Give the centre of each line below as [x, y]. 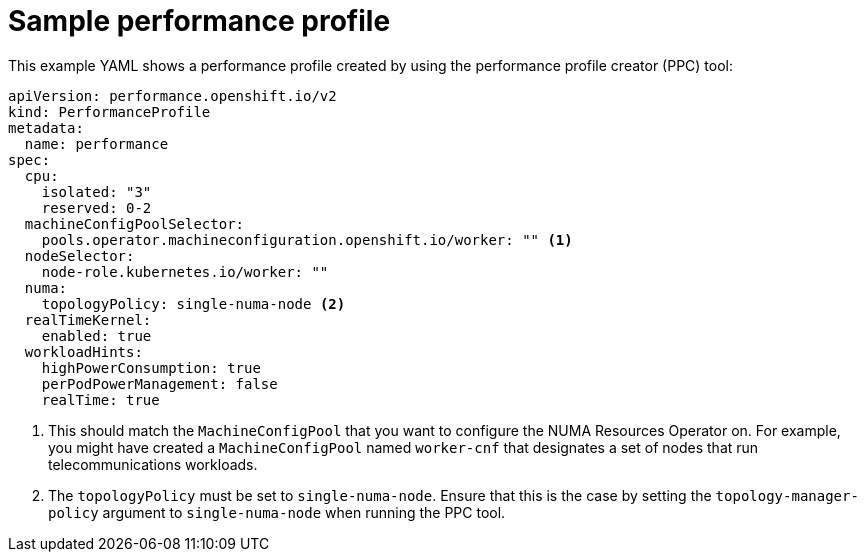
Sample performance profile [199, 21]
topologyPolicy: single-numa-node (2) [193, 303]
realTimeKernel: [88, 319]
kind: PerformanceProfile [109, 111]
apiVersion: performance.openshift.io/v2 [172, 95]
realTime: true [100, 399]
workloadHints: [83, 351]
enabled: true [96, 335]
